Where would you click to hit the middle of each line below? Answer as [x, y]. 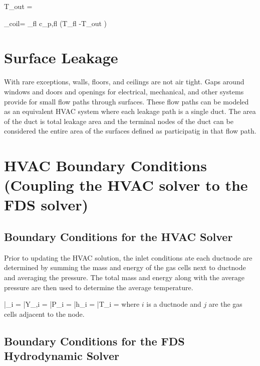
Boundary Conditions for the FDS [94, 341]
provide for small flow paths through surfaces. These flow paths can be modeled [126, 101]
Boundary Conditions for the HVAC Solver [118, 237]
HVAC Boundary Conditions [105, 165]
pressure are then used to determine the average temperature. [99, 287]
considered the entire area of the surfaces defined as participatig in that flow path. [130, 131]
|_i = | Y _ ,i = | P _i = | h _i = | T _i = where [72, 304]
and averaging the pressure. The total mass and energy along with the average [124, 277]
